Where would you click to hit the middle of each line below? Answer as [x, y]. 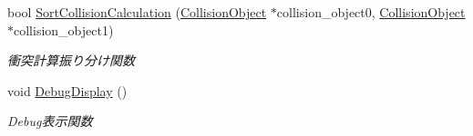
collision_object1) [64, 29]
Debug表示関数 [50, 121]
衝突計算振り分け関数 [71, 60]
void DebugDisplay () [67, 90]
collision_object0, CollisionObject [371, 12]
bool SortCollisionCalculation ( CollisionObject [137, 12]
